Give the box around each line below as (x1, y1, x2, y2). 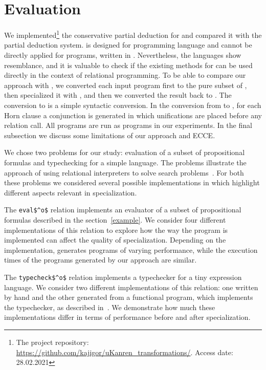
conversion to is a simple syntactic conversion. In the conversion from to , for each (4, 99, 261, 110)
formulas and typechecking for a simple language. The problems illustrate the (4, 157, 247, 167)
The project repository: (16, 336, 89, 347)
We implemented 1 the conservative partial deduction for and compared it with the (4, 28, 262, 40)
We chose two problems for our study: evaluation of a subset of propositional (4, 147, 245, 158)
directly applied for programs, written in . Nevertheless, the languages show (4, 49, 241, 60)
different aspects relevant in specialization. (4, 187, 137, 198)
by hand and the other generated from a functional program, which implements (4, 292, 253, 302)
